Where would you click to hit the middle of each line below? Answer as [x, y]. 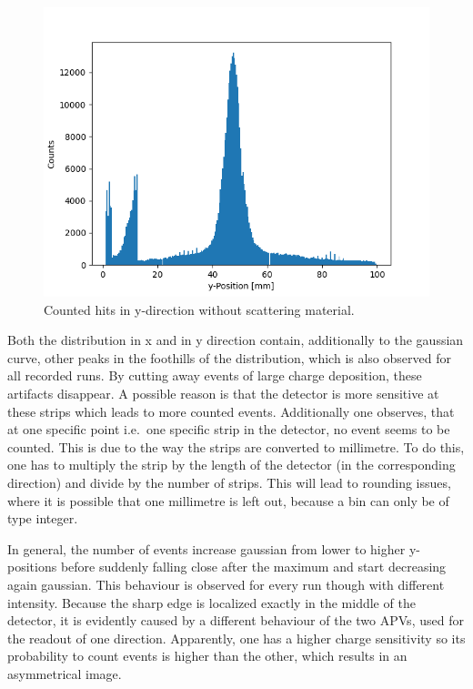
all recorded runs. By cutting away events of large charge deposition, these [215, 375]
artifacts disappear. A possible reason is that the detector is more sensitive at [223, 393]
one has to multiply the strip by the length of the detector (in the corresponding [231, 465]
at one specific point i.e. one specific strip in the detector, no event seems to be [229, 429]
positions [32, 567]
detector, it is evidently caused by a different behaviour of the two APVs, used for [236, 620]
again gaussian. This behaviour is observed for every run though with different [226, 584]
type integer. [43, 518]
